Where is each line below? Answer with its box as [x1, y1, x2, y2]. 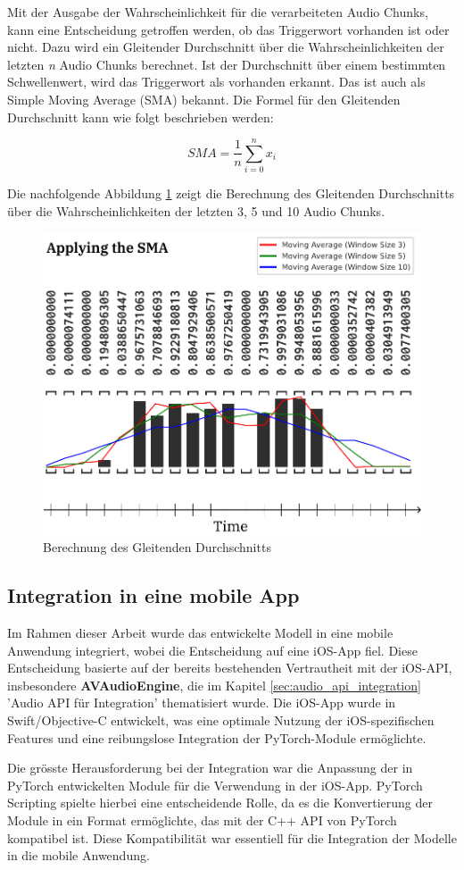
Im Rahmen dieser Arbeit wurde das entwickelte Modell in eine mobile [7, 623, 394, 641]
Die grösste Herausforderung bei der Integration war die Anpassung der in [7, 758, 413, 777]
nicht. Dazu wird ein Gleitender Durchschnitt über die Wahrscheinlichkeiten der [7, 38, 444, 56]
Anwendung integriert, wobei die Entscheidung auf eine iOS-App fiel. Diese [7, 640, 418, 659]
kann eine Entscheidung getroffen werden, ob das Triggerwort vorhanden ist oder [7, 20, 450, 38]
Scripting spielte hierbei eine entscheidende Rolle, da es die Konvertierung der [7, 793, 434, 812]
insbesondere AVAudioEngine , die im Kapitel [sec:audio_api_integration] [7, 675, 421, 694]
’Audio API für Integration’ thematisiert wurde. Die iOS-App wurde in [7, 693, 396, 712]
